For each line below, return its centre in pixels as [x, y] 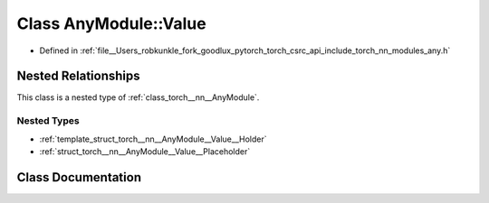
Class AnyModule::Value [112, 23]
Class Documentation [79, 177]
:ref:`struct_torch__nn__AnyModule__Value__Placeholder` [145, 151]
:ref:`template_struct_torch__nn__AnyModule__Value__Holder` [153, 139]
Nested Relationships [78, 76]
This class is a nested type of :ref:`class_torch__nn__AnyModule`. [138, 97]
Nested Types [48, 121]
